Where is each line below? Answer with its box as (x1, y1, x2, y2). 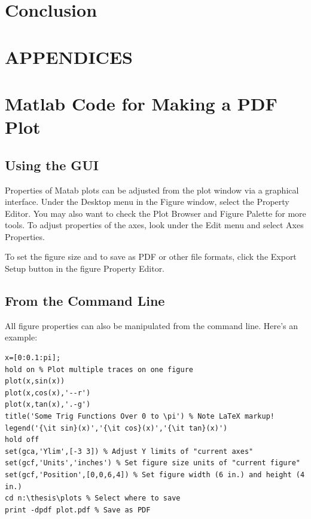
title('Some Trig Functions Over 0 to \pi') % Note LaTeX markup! (5, 412, 275, 421)
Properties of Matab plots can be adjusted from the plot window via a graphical (5, 183, 299, 196)
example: (5, 331, 38, 343)
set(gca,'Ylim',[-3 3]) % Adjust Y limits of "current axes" (5, 447, 254, 456)
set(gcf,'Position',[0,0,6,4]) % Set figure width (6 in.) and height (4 (5, 471, 305, 479)
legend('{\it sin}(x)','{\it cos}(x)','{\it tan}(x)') (5, 423, 228, 432)
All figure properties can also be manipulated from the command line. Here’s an (5, 319, 298, 331)
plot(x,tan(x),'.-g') (5, 400, 91, 409)
